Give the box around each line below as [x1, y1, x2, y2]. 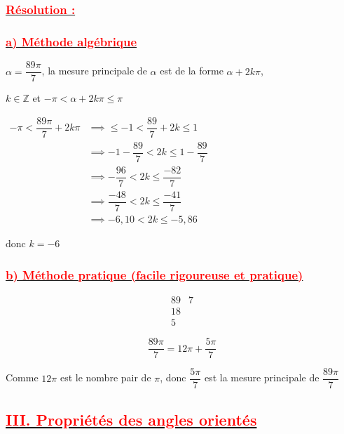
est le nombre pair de [60, 370, 151, 385]
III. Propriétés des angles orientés [6, 408, 257, 430]
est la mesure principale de [204, 370, 319, 385]
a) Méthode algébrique [6, 32, 137, 50]
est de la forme [160, 63, 223, 78]
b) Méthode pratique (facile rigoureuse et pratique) [6, 265, 303, 283]
